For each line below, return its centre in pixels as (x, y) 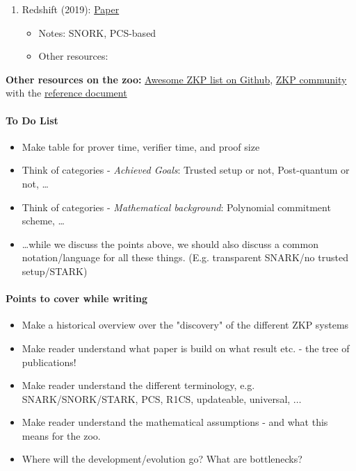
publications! (49, 362)
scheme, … (43, 221)
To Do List (32, 120)
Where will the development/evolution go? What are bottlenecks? (162, 459)
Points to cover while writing (77, 298)
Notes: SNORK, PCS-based (97, 32)
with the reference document (66, 93)
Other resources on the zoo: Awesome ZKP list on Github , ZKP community (176, 79)
